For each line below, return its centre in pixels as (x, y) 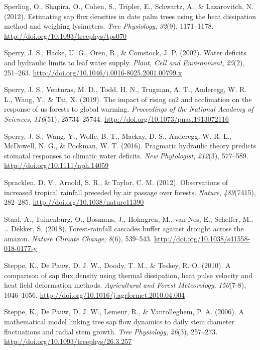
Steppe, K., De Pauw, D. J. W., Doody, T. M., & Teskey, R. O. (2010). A (117, 265)
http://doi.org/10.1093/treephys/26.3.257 (68, 341)
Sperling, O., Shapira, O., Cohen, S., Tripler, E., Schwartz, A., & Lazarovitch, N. (129, 6)
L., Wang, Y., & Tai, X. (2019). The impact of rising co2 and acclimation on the (128, 99)
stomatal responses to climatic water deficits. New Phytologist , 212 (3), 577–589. (126, 155)
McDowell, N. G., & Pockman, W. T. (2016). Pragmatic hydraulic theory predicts (130, 146)
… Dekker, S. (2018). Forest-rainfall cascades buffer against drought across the (124, 229)
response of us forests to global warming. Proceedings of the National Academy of (129, 109)
